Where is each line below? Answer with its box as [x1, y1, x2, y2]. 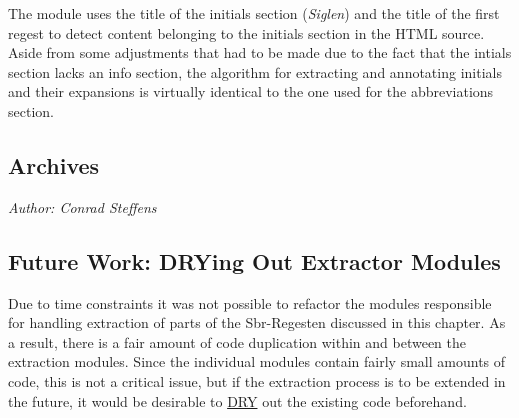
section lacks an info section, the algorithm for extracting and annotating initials [8, 61, 502, 82]
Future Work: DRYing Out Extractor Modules [8, 245, 501, 276]
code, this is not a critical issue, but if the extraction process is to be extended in [8, 370, 506, 391]
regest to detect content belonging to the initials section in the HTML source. [8, 22, 485, 43]
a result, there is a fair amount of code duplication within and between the [8, 331, 467, 352]
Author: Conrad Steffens [8, 196, 157, 217]
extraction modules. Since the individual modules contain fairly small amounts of [8, 351, 506, 372]
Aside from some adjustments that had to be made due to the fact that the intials [8, 42, 512, 63]
